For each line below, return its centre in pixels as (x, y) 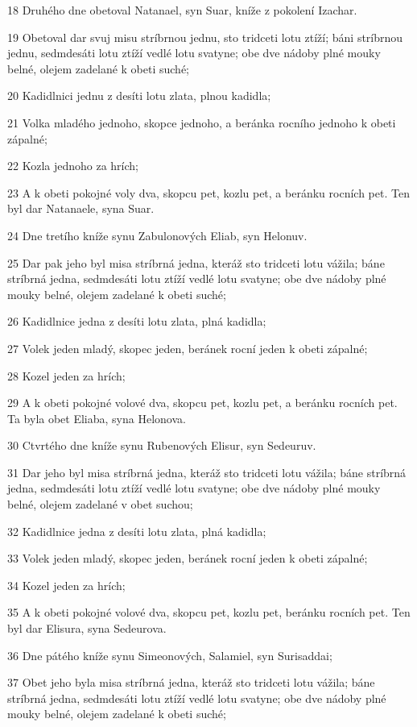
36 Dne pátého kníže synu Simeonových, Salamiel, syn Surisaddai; (170, 655)
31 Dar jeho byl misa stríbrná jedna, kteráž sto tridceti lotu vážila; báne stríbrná (207, 472)
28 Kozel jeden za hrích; (66, 375)
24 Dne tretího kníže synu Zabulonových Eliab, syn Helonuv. (157, 235)
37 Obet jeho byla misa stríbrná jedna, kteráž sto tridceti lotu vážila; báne (191, 682)
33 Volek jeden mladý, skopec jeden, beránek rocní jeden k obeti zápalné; (188, 558)
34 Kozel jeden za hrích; (66, 585)
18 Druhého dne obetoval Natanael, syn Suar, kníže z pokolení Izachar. (182, 10)
